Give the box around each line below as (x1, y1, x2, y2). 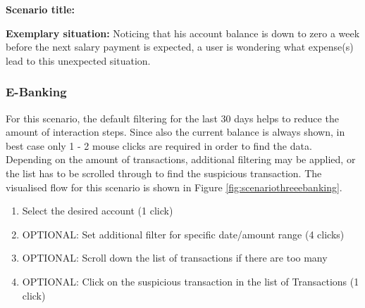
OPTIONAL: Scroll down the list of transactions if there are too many (22, 250, 328, 265)
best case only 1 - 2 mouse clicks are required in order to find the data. (6, 138, 312, 153)
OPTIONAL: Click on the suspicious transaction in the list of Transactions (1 (22, 274, 359, 288)
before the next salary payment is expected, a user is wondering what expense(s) (6, 39, 354, 54)
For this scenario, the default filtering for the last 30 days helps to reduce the (6, 110, 339, 125)
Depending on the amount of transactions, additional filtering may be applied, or (6, 152, 356, 167)
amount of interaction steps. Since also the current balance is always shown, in (6, 124, 345, 139)
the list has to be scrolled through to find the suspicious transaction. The (6, 165, 322, 180)
